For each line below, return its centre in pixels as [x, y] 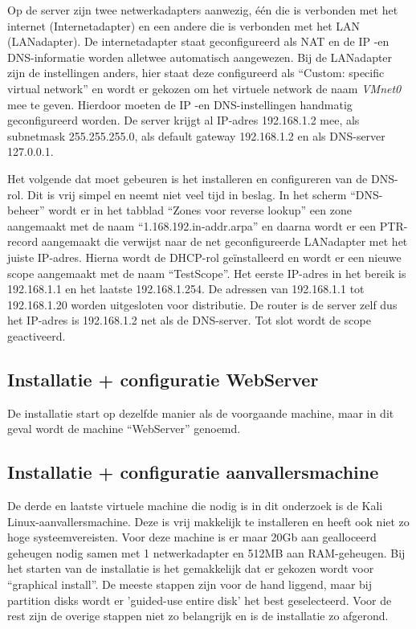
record [23, 241]
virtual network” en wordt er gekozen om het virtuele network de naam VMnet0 [204, 88]
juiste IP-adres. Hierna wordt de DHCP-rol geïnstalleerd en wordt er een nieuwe [204, 257]
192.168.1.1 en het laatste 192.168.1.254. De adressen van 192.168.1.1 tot [186, 289]
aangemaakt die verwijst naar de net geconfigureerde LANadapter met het [224, 241]
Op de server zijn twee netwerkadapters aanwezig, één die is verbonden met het [203, 10]
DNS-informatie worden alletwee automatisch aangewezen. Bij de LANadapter [200, 57]
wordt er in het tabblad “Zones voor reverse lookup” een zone [200, 210]
